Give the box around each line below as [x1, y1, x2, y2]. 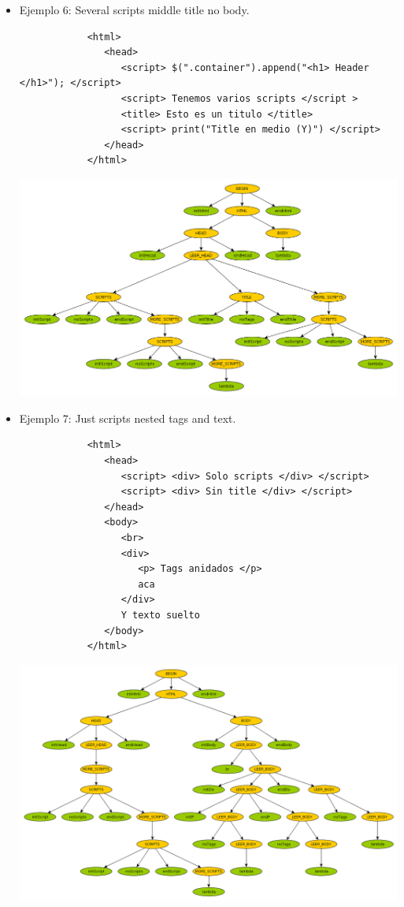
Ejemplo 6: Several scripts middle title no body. [19, 2, 250, 17]
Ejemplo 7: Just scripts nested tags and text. [19, 409, 236, 426]
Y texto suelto [120, 609, 200, 621]
